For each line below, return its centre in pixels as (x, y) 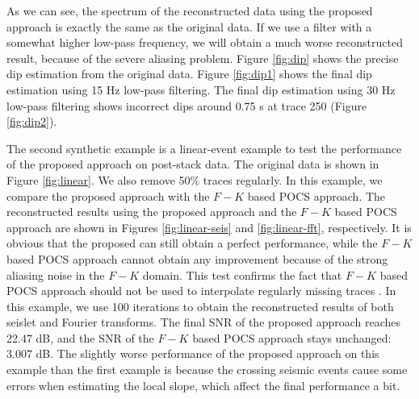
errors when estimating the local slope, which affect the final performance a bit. (203, 385)
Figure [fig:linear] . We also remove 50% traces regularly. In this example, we (195, 179)
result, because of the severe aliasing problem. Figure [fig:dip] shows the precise (203, 58)
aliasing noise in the (56, 274)
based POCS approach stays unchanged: (292, 337)
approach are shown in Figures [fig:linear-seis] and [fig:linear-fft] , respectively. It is (209, 227)
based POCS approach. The (316, 195)
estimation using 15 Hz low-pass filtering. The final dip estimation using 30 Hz (201, 89)
